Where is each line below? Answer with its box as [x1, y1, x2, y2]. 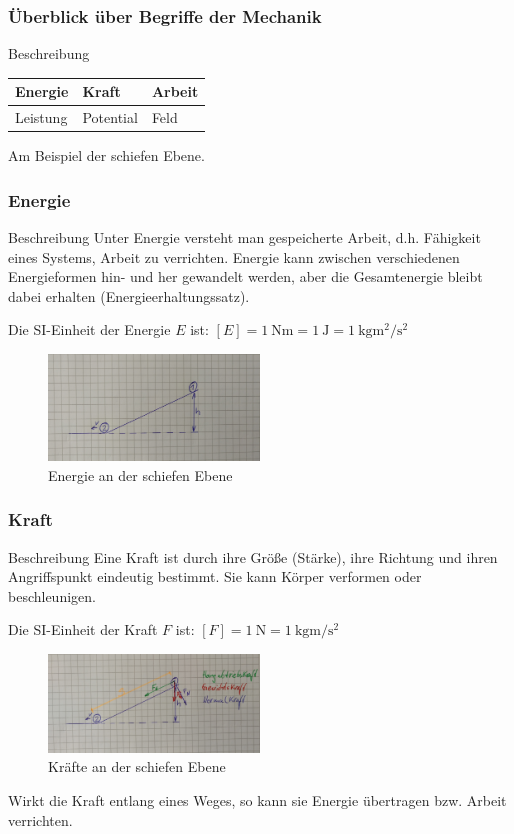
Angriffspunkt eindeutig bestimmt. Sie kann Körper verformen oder [8, 566, 422, 587]
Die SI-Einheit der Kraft [8, 619, 158, 640]
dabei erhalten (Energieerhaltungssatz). [8, 285, 250, 306]
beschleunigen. [8, 585, 96, 606]
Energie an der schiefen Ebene [48, 464, 233, 485]
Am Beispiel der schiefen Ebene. [8, 145, 205, 166]
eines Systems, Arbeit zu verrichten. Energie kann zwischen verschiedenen [8, 246, 460, 267]
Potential [82, 107, 138, 128]
